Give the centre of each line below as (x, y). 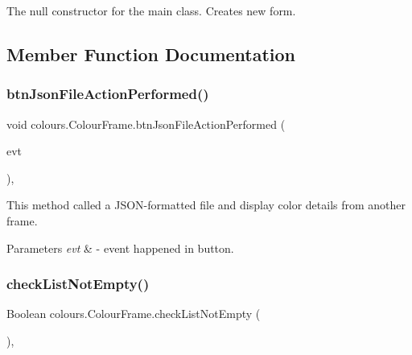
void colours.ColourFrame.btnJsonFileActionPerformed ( (146, 124)
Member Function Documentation (151, 54)
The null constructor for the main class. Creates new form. (151, 10)
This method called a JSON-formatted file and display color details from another (206, 205)
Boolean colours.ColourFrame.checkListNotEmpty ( (134, 314)
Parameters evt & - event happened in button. (120, 248)
